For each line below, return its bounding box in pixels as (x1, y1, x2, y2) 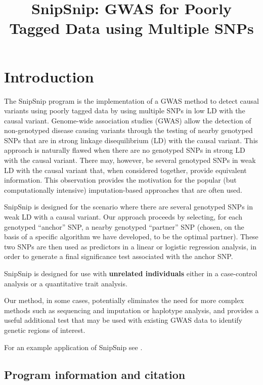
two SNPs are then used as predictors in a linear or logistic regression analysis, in (4, 241, 256, 251)
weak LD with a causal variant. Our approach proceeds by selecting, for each (4, 211, 242, 222)
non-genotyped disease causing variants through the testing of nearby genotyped (4, 125, 253, 136)
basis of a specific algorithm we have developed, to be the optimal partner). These (4, 231, 258, 242)
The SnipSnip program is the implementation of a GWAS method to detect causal (4, 95, 259, 106)
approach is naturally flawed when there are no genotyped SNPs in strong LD (4, 145, 245, 155)
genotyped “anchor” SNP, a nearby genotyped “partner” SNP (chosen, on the (4, 221, 244, 232)
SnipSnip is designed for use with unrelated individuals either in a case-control (4, 268, 257, 278)
